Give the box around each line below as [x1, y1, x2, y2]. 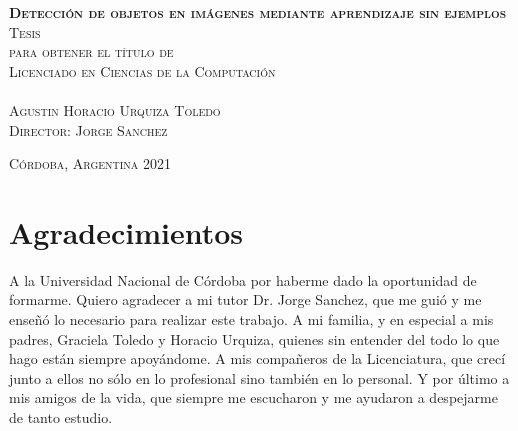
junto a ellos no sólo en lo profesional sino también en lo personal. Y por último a [9, 367, 510, 388]
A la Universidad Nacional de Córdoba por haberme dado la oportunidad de [9, 269, 477, 290]
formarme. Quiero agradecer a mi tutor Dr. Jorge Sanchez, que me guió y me [9, 289, 482, 310]
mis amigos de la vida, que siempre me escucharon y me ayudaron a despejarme [9, 387, 498, 408]
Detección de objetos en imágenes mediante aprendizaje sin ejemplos [9, 2, 507, 22]
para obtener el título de [9, 41, 174, 62]
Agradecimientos [9, 211, 244, 252]
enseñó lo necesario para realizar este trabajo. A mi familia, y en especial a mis [9, 309, 494, 330]
